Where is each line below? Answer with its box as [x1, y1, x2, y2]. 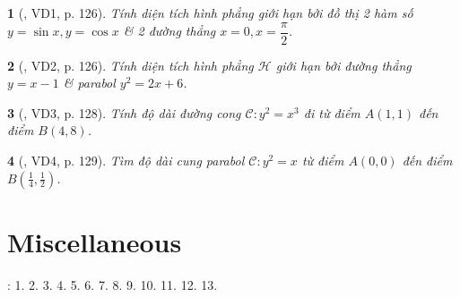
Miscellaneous [7, 223, 182, 259]
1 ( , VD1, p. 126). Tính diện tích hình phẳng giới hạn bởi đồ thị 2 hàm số [7, 4, 413, 21]
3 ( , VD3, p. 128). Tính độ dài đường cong [7, 103, 241, 122]
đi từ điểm [303, 103, 360, 122]
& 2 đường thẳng [123, 21, 216, 40]
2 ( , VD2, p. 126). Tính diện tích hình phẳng [7, 55, 254, 74]
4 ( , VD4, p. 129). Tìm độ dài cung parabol [7, 151, 245, 170]
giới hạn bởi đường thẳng [275, 55, 412, 74]
